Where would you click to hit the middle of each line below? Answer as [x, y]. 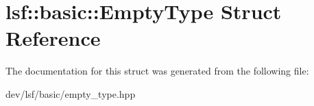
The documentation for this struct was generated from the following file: [157, 71]
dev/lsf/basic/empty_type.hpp [71, 93]
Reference [53, 38]
